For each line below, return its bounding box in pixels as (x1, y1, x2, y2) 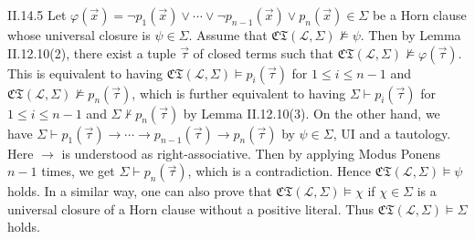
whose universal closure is (7, 26, 151, 44)
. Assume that (188, 26, 268, 44)
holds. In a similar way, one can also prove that (7, 182, 272, 201)
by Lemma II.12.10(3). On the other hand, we (183, 103, 440, 122)
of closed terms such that (193, 43, 334, 62)
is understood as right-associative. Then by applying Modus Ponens (61, 143, 441, 162)
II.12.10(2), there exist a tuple (7, 43, 176, 62)
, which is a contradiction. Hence (187, 161, 371, 181)
